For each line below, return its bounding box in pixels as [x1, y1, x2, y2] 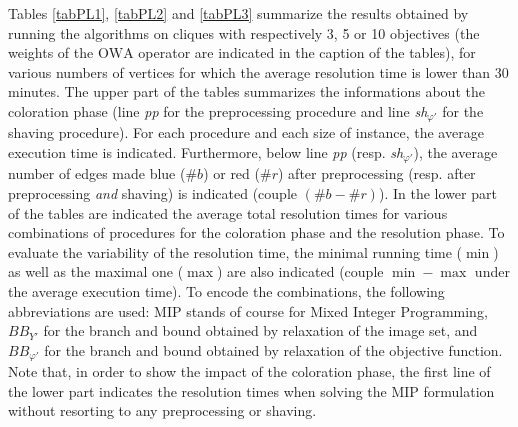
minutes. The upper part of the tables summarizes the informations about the [8, 81, 485, 102]
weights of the [8, 42, 94, 63]
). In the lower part [378, 183, 497, 204]
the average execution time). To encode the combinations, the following [8, 281, 445, 302]
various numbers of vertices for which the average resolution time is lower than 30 [8, 61, 509, 82]
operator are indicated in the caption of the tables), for [138, 42, 476, 63]
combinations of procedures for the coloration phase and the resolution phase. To [8, 222, 505, 243]
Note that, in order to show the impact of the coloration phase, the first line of [8, 361, 491, 382]
